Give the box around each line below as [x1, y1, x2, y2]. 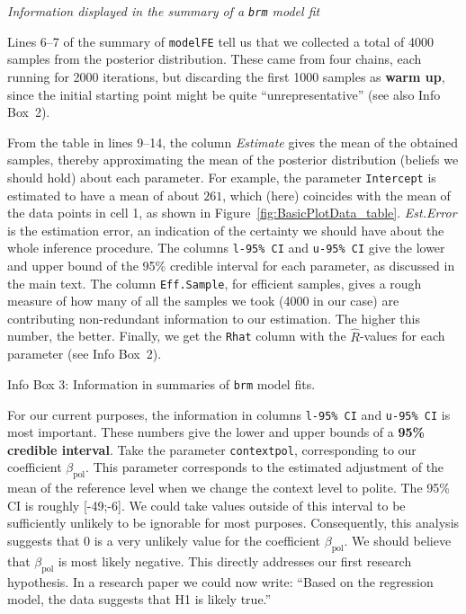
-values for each [359, 326, 445, 345]
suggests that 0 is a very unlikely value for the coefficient [7, 531, 321, 550]
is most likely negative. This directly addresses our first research [58, 551, 412, 570]
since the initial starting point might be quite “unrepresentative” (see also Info [7, 85, 441, 103]
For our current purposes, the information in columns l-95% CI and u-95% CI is [7, 405, 451, 423]
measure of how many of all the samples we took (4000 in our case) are [7, 291, 399, 310]
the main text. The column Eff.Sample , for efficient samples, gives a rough [7, 273, 422, 292]
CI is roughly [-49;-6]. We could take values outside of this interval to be [7, 495, 406, 514]
